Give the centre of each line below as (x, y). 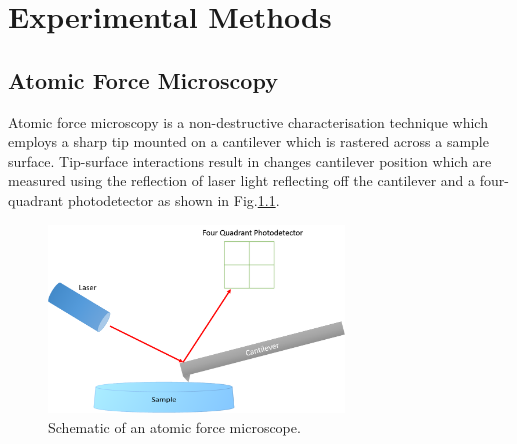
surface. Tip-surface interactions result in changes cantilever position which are (250, 160)
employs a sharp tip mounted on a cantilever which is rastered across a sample (248, 141)
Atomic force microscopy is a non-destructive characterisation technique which (248, 121)
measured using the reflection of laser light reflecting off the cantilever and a (242, 180)
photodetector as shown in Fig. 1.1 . (173, 199)
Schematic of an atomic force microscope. (174, 426)
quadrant (36, 199)
